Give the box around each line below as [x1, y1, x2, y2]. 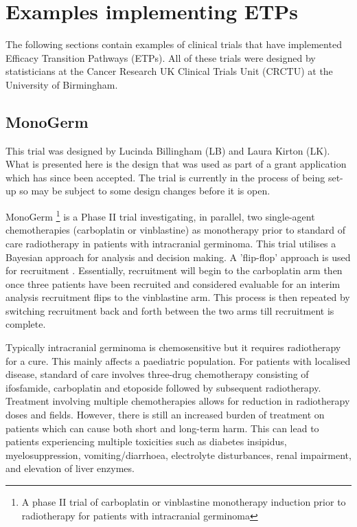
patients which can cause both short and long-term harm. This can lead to [5, 421, 319, 435]
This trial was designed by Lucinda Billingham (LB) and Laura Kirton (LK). [5, 143, 330, 157]
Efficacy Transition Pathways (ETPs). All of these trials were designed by [5, 50, 316, 65]
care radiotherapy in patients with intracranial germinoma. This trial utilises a [5, 236, 336, 250]
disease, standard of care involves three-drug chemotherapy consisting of [5, 367, 309, 381]
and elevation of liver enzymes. [5, 461, 135, 475]
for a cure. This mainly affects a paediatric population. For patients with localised [5, 353, 351, 368]
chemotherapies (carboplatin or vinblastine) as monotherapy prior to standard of [5, 223, 345, 237]
